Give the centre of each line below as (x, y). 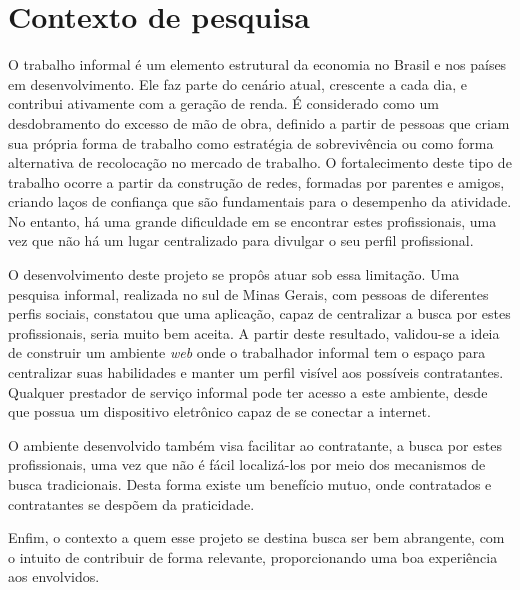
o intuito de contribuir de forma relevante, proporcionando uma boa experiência (253, 556)
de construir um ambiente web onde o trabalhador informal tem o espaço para (247, 352)
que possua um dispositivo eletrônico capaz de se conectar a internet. (219, 411)
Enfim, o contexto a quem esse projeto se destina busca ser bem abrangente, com (256, 537)
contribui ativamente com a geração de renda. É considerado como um (223, 103)
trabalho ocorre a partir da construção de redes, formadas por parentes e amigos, (256, 181)
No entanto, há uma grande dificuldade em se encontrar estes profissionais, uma (252, 220)
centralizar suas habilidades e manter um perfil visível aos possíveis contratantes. (256, 372)
